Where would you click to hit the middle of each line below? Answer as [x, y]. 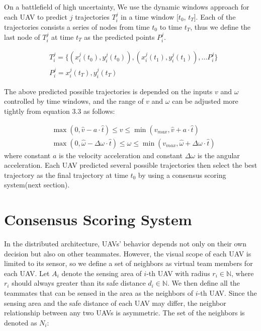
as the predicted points [119, 37]
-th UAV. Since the [227, 293]
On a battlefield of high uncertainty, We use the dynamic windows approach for [127, 7]
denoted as [21, 322]
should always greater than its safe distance [79, 283]
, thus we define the [221, 27]
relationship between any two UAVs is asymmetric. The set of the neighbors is [124, 313]
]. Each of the [215, 16]
